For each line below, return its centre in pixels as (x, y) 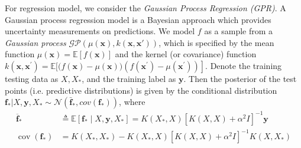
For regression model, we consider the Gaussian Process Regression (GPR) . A (145, 8)
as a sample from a (239, 31)
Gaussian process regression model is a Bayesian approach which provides (138, 19)
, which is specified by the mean (216, 42)
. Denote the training (244, 65)
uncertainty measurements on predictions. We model (100, 31)
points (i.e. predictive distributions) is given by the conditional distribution (141, 90)
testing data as (32, 78)
